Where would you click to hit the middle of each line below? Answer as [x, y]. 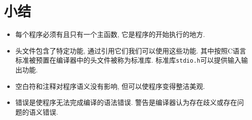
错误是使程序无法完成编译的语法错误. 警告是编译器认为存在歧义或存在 [126, 102]
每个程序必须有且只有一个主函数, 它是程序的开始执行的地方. [110, 34]
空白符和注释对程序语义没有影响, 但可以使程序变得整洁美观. [110, 86]
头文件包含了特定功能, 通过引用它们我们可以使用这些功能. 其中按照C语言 [131, 50]
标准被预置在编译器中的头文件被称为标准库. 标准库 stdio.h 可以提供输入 [128, 60]
